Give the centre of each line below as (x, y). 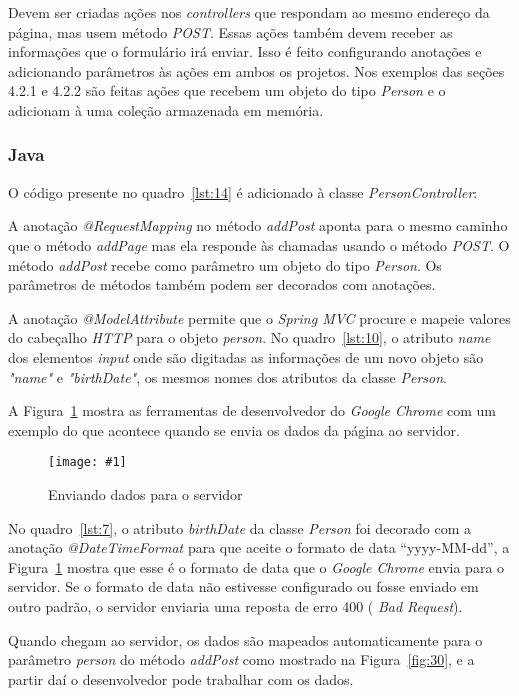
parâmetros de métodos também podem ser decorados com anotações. (222, 284)
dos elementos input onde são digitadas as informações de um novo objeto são (246, 356)
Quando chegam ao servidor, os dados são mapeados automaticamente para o (245, 639)
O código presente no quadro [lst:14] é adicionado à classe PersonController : (243, 191)
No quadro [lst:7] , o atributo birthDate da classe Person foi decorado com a (240, 527)
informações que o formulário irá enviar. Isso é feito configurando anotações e (245, 51)
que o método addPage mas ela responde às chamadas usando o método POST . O (259, 244)
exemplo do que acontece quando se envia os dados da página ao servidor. (234, 429)
